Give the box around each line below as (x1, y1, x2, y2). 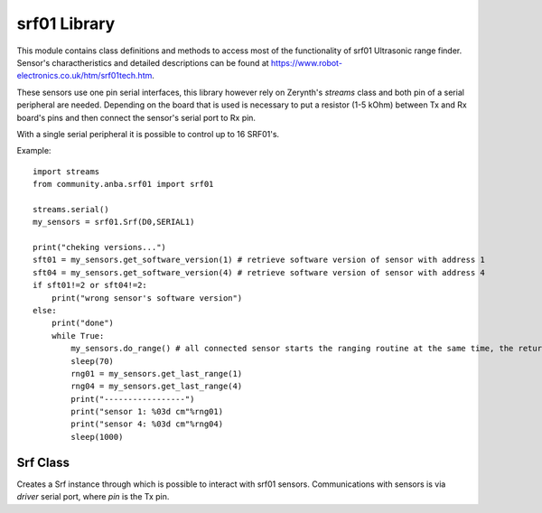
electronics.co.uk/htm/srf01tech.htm (16, 70, 153, 81)
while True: (51, 331, 105, 340)
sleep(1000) (70, 432, 124, 442)
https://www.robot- (271, 57, 343, 68)
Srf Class (16, 454, 70, 470)
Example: (16, 145, 51, 156)
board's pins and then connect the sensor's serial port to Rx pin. (16, 112, 257, 123)
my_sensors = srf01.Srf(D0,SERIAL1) (33, 217, 195, 228)
